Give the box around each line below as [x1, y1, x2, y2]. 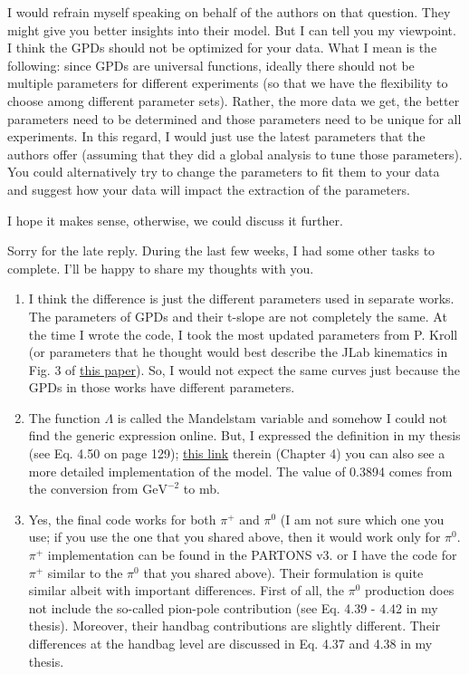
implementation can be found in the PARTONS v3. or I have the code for [47, 545, 457, 564]
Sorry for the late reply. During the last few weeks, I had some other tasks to [7, 241, 435, 260]
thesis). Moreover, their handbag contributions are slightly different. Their [28, 616, 441, 635]
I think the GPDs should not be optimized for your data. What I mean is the [7, 38, 437, 57]
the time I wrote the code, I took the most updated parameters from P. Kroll [28, 324, 458, 343]
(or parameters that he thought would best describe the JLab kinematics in [28, 342, 448, 361]
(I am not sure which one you [280, 509, 445, 528]
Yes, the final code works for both [28, 509, 216, 528]
